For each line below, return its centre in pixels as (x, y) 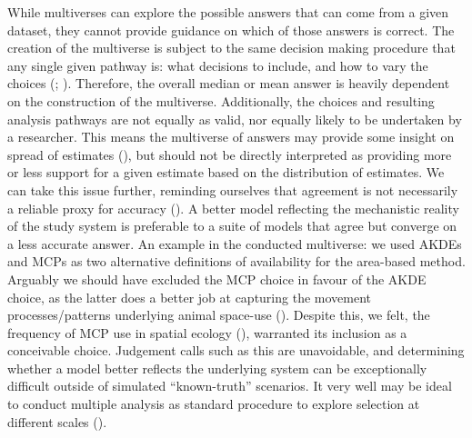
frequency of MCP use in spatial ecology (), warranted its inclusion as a (207, 332)
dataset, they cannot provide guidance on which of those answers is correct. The (231, 30)
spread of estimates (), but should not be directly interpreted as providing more (230, 154)
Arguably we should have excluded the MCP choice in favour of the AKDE (217, 279)
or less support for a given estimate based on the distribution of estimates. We (226, 172)
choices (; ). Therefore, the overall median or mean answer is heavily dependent (229, 83)
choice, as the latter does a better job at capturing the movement (190, 297)
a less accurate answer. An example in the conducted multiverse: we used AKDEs (235, 243)
